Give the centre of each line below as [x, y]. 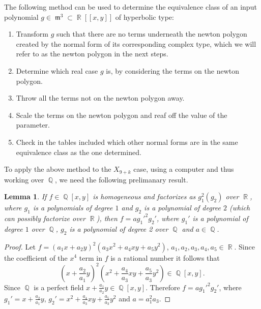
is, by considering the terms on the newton [172, 70]
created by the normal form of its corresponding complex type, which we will [136, 43]
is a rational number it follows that [165, 257]
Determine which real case [57, 70]
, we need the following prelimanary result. [122, 179]
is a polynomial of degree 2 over [119, 228]
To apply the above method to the [58, 169]
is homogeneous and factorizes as [144, 196]
